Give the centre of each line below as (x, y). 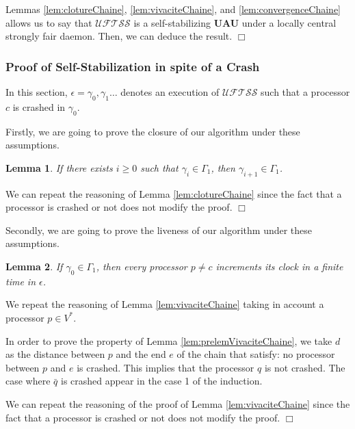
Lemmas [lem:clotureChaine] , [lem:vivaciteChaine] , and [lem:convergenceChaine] (173, 9)
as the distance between (55, 354)
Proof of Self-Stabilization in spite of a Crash (133, 66)
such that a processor (305, 92)
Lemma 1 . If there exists (59, 167)
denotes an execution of (170, 92)
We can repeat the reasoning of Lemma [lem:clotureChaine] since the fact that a (174, 193)
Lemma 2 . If (34, 266)
